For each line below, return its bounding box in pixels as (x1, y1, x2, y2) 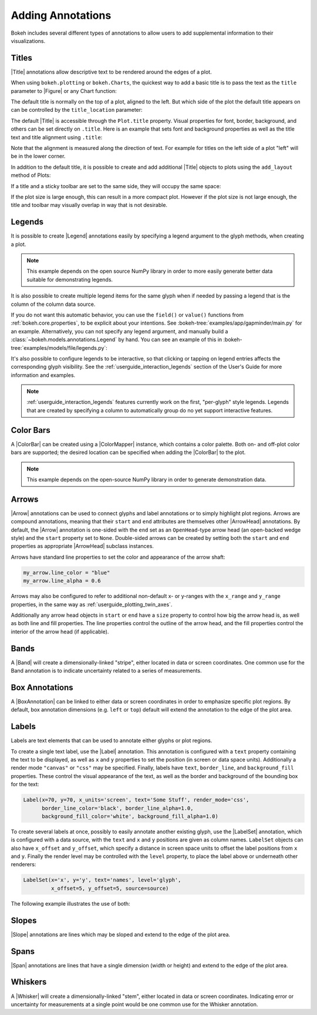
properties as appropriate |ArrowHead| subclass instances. (11, 543, 154, 550)
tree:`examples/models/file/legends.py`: (11, 344, 108, 351)
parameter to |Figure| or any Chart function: (11, 87, 117, 94)
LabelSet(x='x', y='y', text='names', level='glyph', (23, 877, 181, 883)
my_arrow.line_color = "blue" (23, 569, 110, 576)
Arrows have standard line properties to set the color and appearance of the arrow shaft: (11, 553, 225, 560)
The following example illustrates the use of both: (11, 900, 130, 907)
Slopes (11, 915, 37, 926)
